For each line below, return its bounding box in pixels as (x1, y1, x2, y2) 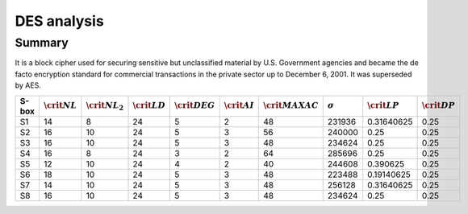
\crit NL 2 (86, 101, 124, 113)
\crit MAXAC (263, 101, 319, 111)
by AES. (15, 80, 42, 90)
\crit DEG (174, 101, 215, 111)
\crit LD (132, 101, 165, 111)
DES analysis (15, 12, 104, 30)
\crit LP (367, 101, 399, 111)
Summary (15, 35, 69, 50)
